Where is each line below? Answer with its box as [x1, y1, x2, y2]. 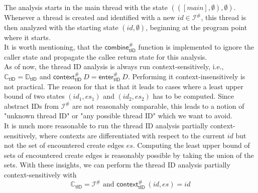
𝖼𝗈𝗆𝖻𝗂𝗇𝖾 [104, 44, 129, 52]
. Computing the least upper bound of [133, 140, 250, 150]
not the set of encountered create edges [4, 140, 124, 150]
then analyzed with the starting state [4, 22, 118, 32]
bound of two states [4, 91, 65, 101]
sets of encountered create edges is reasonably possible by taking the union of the [4, 149, 254, 160]
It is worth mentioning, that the [4, 42, 102, 52]
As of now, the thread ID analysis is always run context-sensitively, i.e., [4, 61, 224, 72]
